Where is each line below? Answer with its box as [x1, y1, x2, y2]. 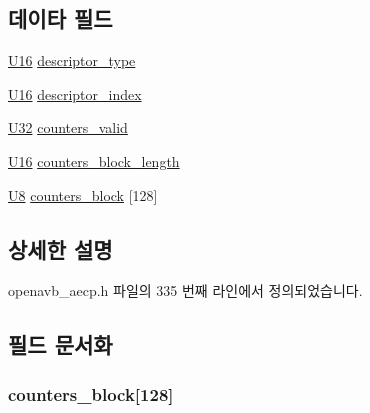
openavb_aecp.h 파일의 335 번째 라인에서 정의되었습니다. [8, 280, 363, 301]
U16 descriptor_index [8, 83, 142, 104]
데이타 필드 [8, 3, 113, 34]
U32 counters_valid [8, 117, 128, 138]
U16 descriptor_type [8, 50, 136, 71]
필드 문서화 [8, 329, 113, 360]
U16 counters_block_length [8, 150, 180, 171]
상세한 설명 [8, 233, 113, 264]
